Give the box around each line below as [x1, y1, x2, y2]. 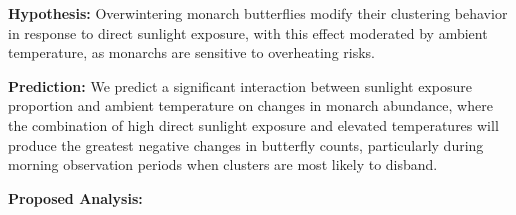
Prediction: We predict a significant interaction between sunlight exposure [8, 75, 472, 96]
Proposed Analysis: [8, 187, 143, 208]
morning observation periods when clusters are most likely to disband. [8, 154, 438, 175]
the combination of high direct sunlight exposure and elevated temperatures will [8, 114, 499, 135]
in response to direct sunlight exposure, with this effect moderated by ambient [8, 22, 488, 43]
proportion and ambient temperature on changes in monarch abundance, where [8, 95, 493, 116]
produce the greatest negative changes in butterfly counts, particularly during [8, 134, 484, 155]
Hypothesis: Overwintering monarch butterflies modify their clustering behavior [8, 3, 508, 23]
